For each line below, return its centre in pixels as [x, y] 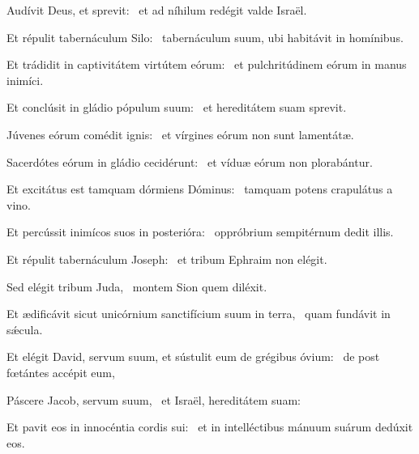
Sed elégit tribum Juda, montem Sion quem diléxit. [137, 286]
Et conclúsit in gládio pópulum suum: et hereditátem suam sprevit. [177, 107]
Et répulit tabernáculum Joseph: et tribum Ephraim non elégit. [167, 259]
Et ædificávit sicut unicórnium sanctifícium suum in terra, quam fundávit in [199, 314]
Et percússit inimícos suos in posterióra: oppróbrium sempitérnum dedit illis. [200, 232]
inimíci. [25, 80]
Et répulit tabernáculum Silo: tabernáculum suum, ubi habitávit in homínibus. [205, 37]
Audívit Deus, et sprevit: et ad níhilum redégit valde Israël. [157, 10]
